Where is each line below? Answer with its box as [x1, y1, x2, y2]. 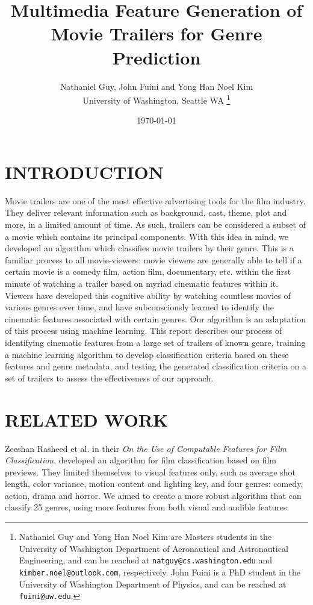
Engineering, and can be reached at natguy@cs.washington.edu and [19, 554, 273, 566]
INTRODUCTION [5, 159, 164, 184]
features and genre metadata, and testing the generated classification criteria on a [5, 360, 306, 372]
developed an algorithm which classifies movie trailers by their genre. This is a [5, 242, 294, 254]
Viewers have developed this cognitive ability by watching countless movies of [5, 289, 291, 301]
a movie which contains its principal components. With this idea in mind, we [5, 230, 288, 242]
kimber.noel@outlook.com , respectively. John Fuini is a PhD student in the [19, 565, 300, 578]
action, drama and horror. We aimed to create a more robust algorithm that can [5, 489, 302, 501]
